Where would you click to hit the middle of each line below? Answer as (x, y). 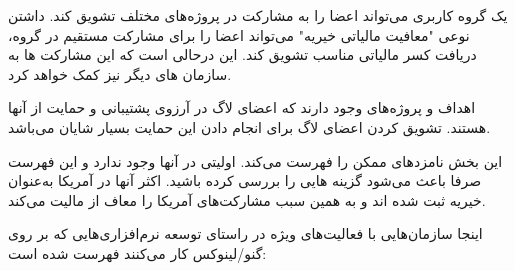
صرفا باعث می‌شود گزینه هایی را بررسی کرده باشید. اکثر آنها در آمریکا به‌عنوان (245, 180)
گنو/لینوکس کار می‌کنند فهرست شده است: (137, 252)
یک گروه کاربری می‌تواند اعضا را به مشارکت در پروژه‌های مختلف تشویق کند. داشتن (258, 15)
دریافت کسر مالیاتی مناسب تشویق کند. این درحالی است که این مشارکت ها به (242, 54)
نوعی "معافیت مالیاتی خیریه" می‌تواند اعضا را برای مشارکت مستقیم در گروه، (239, 34)
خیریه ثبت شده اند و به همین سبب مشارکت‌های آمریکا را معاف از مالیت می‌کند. (247, 199)
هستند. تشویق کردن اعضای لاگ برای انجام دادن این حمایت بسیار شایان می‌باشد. (249, 126)
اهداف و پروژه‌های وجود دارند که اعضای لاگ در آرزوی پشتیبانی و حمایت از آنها (242, 107)
